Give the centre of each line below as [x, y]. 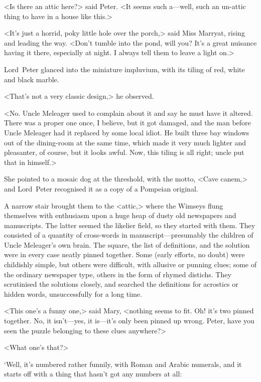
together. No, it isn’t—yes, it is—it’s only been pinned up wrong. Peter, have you [129, 321]
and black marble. [32, 79]
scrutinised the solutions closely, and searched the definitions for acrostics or [121, 284]
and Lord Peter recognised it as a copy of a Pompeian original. [101, 188]
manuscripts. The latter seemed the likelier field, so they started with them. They [130, 225]
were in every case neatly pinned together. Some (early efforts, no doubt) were [124, 254]
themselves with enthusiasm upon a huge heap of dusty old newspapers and [120, 215]
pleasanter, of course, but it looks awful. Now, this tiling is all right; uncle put [124, 152]
